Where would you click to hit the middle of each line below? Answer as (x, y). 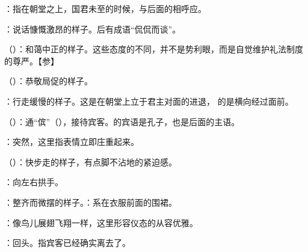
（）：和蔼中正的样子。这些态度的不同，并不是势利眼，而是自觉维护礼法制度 (154, 49)
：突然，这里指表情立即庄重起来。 (72, 142)
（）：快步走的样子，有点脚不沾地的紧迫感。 (91, 161)
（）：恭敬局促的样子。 (48, 81)
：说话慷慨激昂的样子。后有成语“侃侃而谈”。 (93, 29)
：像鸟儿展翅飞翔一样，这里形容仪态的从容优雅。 (101, 222)
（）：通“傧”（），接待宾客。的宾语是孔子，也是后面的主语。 (122, 121)
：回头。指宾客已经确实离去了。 (67, 243)
